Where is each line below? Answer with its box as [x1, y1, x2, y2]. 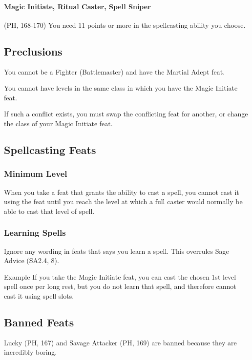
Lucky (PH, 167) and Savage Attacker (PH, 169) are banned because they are [4, 337, 237, 347]
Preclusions [4, 43, 63, 58]
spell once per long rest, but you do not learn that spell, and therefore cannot [4, 281, 236, 291]
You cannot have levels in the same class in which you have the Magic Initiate [4, 83, 238, 93]
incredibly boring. [4, 347, 57, 357]
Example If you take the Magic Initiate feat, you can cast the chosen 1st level [4, 271, 236, 282]
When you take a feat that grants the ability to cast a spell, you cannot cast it [4, 187, 239, 197]
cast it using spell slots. [4, 290, 74, 301]
